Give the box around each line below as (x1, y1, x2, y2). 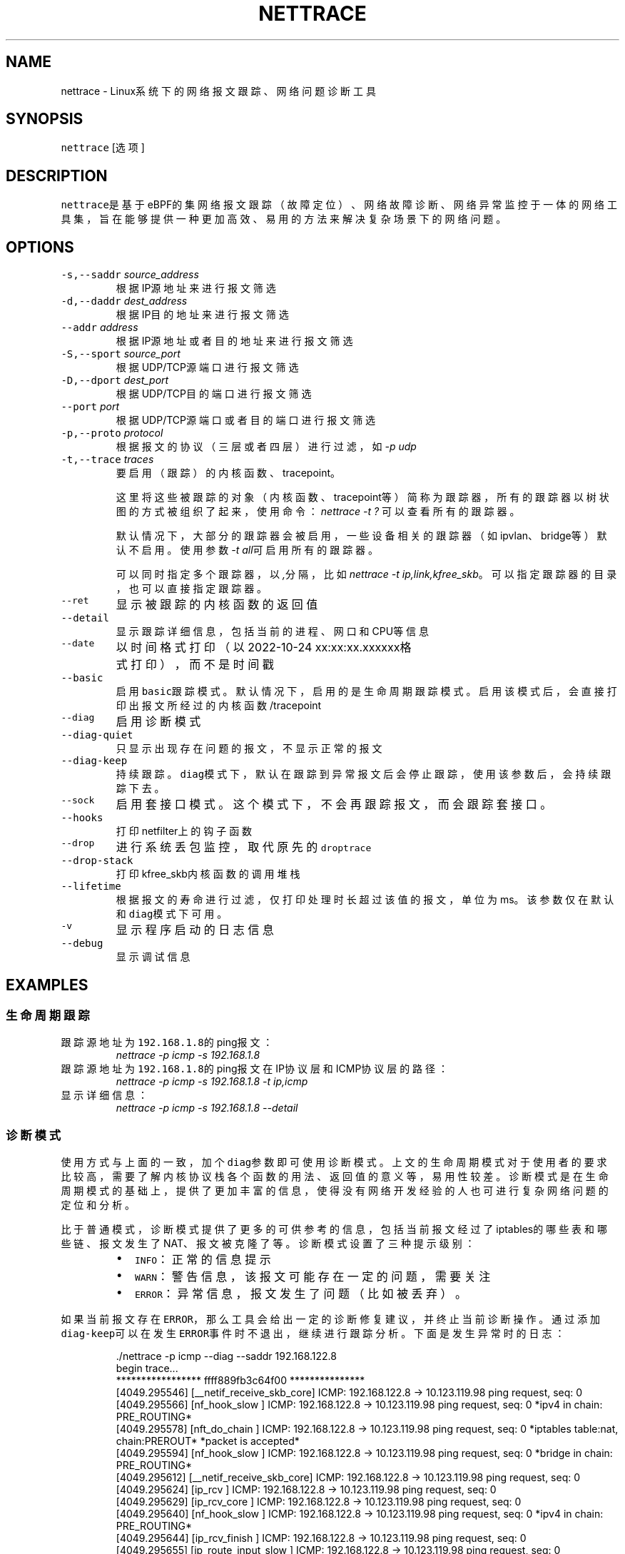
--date (61, 638, 95, 649)
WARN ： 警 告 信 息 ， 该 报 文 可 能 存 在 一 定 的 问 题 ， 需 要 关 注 (134, 1269, 491, 1284)
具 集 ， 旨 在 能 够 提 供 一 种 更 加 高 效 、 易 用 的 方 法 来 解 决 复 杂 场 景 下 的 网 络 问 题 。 (61, 213, 507, 225)
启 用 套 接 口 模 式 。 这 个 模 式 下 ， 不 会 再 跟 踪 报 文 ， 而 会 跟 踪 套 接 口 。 (116, 797, 552, 812)
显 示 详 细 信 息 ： (61, 1089, 148, 1102)
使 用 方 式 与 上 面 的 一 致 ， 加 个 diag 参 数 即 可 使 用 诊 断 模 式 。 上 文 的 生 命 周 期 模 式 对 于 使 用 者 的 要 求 (61, 1156, 607, 1169)
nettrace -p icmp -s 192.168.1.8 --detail (116, 1102, 298, 1114)
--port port (61, 400, 119, 413)
